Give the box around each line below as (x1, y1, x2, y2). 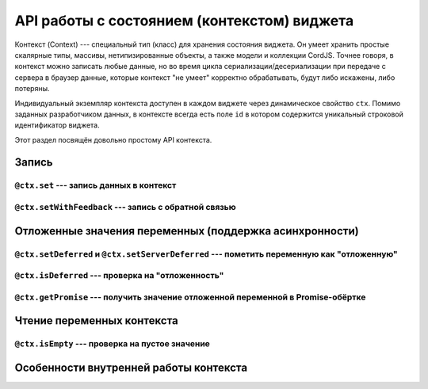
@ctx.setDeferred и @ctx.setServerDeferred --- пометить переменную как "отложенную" (14, 248, 398, 259)
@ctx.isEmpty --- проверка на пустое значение (14, 338, 210, 349)
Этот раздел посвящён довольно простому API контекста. (14, 135, 212, 144)
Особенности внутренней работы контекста (14, 360, 248, 374)
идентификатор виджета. (14, 120, 100, 130)
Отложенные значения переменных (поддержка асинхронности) (14, 224, 360, 238)
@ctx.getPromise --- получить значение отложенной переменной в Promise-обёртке (14, 292, 366, 303)
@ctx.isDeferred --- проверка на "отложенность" (14, 270, 224, 281)
